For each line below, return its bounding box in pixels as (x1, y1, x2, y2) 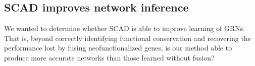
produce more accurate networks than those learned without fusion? (4, 52, 215, 62)
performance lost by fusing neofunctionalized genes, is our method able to (4, 42, 232, 53)
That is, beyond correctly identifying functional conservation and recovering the (4, 32, 251, 43)
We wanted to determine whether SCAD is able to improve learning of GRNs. (4, 23, 245, 33)
